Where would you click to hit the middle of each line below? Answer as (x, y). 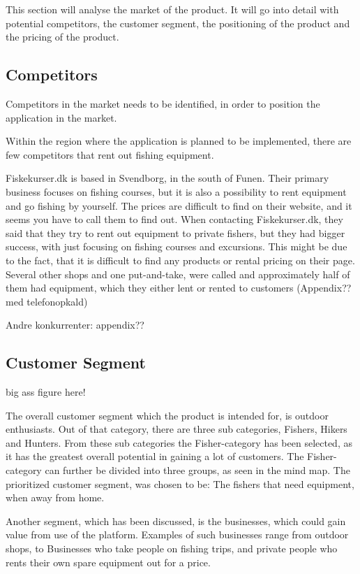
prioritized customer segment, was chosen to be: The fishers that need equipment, (180, 483)
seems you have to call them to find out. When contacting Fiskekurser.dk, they (174, 219)
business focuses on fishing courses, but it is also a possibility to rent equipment (176, 191)
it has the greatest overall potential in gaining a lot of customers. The (155, 456)
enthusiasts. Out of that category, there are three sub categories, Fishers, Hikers (177, 429)
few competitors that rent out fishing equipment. (110, 154)
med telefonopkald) (47, 301)
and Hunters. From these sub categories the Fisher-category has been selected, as (179, 442)
